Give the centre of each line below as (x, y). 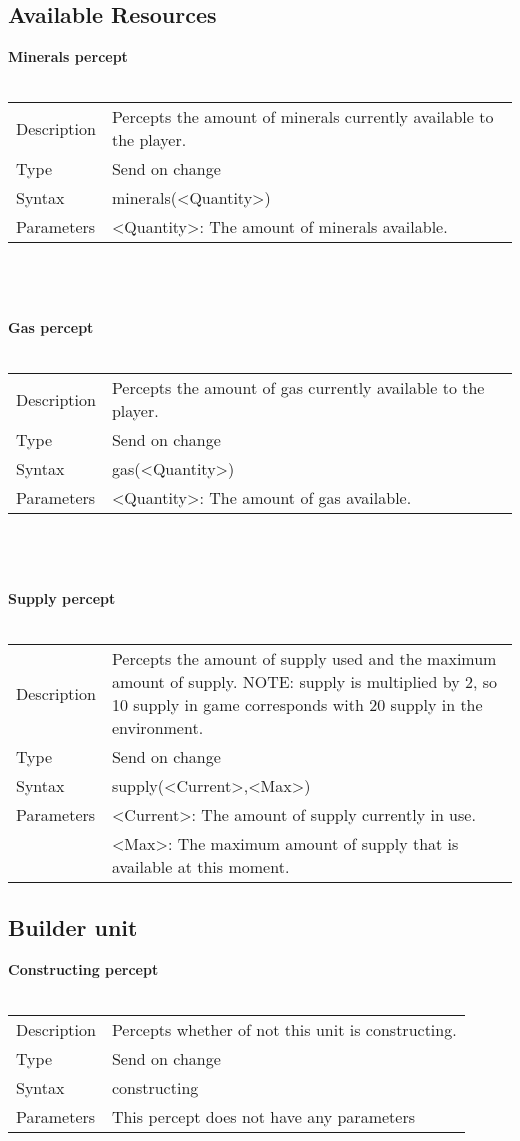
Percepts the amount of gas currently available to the (298, 388)
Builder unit (73, 926)
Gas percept (51, 327)
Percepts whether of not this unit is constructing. (284, 1029)
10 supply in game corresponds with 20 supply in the (297, 705)
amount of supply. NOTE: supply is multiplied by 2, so (304, 682)
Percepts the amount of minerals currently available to (302, 117)
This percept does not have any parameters (263, 1116)
